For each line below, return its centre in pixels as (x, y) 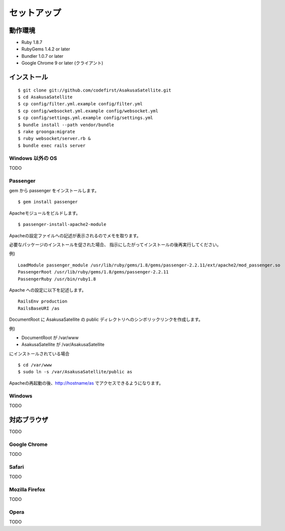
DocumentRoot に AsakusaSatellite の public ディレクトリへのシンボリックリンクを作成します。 (106, 319)
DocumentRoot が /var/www (50, 337)
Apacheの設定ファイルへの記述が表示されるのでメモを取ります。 (75, 235)
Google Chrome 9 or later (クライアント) (62, 63)
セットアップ (35, 13)
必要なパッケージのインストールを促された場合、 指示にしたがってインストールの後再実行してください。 (115, 244)
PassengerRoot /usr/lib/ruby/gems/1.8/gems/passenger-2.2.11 (93, 272)
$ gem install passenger (48, 202)
